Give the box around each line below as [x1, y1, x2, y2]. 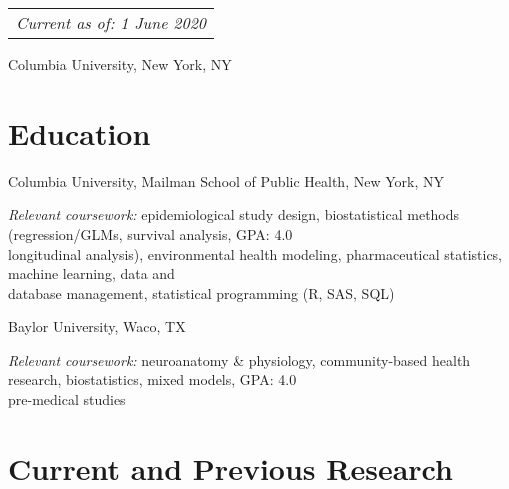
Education [8, 112, 151, 153]
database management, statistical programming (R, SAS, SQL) [8, 282, 395, 303]
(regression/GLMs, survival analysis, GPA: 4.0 [8, 223, 293, 244]
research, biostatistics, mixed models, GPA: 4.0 [8, 369, 297, 390]
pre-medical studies [8, 389, 126, 410]
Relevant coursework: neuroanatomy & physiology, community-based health [8, 349, 471, 370]
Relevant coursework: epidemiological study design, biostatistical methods [8, 204, 460, 225]
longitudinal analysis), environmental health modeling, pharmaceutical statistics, [8, 243, 503, 264]
